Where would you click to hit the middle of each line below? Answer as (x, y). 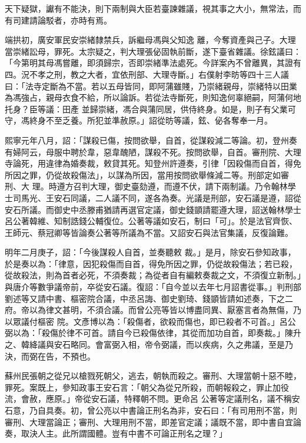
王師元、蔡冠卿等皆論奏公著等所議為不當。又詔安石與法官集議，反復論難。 (149, 232)
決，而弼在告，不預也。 (50, 356)
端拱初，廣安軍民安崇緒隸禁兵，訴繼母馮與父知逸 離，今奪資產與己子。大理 (150, 40)
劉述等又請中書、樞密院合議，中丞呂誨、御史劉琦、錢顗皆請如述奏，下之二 (149, 298)
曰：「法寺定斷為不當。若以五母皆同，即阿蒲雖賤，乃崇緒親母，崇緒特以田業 (151, 86)
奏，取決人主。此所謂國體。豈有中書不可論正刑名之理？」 (116, 433)
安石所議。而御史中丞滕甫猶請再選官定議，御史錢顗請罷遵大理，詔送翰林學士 (153, 209)
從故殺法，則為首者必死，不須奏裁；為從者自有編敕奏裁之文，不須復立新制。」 (153, 275)
